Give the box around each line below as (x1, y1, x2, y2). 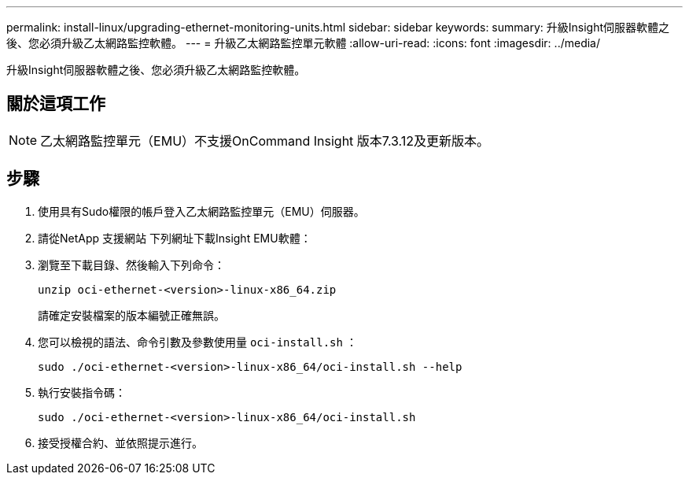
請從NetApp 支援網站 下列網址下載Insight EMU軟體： (38, 231, 311, 245)
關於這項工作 (6, 94, 105, 114)
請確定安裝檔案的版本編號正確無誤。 (38, 308, 225, 322)
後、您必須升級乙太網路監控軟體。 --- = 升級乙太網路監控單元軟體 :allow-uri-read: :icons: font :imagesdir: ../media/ (6, 36, 601, 50)
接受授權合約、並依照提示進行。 (38, 435, 203, 450)
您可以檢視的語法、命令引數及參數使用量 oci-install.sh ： (38, 335, 357, 349)
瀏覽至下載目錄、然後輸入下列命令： (38, 257, 225, 272)
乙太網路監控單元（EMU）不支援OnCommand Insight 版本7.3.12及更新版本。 (40, 132, 490, 149)
